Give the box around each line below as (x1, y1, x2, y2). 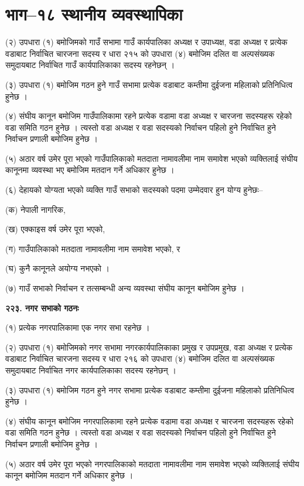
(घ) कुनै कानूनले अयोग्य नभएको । (5, 262, 110, 274)
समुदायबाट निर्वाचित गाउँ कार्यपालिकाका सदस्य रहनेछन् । (5, 59, 175, 71)
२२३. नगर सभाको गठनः (5, 301, 79, 314)
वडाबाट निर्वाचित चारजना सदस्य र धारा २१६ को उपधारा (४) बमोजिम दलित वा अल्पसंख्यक (5, 352, 275, 365)
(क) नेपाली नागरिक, (5, 203, 66, 215)
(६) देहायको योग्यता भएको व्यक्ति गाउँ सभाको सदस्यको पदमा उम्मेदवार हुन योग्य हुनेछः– (5, 183, 263, 196)
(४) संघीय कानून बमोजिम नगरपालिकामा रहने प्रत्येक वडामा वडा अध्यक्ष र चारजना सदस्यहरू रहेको (5, 414, 293, 427)
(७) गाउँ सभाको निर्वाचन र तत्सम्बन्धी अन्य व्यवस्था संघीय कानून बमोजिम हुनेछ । (5, 282, 245, 294)
